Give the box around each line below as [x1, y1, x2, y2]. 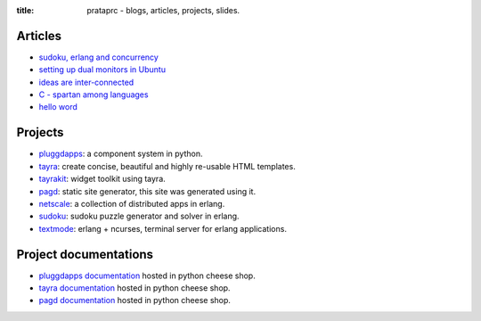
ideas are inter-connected [38, 77, 135, 87]
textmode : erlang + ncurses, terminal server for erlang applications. [38, 223, 287, 234]
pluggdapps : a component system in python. [38, 148, 203, 160]
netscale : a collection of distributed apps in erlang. [38, 198, 225, 209]
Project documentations [16, 246, 154, 262]
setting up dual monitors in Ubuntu [38, 64, 167, 75]
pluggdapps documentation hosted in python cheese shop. [38, 270, 256, 281]
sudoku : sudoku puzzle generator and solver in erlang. [38, 210, 240, 222]
